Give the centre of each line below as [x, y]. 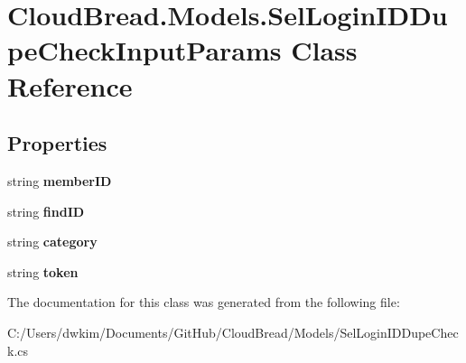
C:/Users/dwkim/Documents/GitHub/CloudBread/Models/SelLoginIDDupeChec [233, 332]
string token [43, 271]
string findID [46, 211]
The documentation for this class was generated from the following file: [204, 302]
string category [52, 242]
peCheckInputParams [144, 50]
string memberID [60, 180]
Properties [57, 143]
